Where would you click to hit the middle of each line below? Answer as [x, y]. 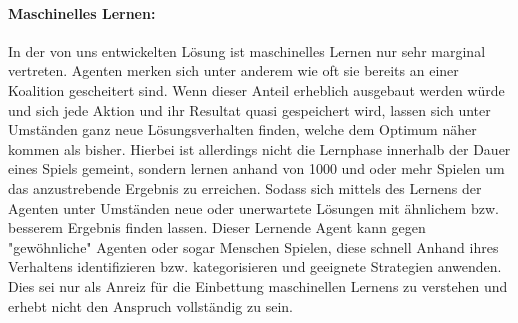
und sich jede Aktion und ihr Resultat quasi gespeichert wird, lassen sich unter [249, 109]
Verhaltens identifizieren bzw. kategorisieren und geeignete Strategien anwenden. [255, 266]
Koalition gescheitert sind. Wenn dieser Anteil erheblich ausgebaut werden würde [256, 89]
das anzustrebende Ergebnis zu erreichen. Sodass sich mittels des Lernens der [245, 187]
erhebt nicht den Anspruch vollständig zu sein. [150, 305]
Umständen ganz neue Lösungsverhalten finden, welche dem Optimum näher [242, 129]
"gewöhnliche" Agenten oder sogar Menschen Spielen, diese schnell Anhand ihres [253, 246]
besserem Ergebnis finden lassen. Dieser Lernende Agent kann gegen [217, 227]
